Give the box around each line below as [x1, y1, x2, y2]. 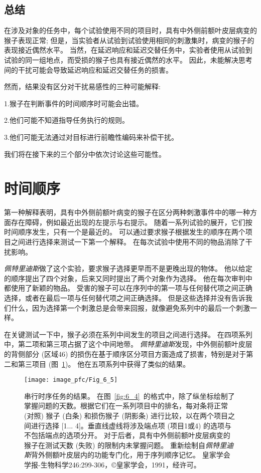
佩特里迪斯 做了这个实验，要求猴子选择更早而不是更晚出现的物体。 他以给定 [4, 263, 252, 274]
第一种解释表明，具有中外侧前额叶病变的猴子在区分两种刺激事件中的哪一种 [4, 207, 250, 217]
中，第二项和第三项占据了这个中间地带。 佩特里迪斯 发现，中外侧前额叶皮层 [4, 339, 252, 349]
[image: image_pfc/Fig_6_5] [24, 376, 118, 384]
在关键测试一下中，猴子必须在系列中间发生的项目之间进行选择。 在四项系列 [4, 329, 252, 339]
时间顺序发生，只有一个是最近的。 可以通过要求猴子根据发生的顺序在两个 [4, 226, 245, 237]
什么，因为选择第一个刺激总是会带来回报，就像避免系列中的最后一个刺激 [11, 302, 250, 313]
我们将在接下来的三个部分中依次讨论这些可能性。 [4, 148, 166, 159]
